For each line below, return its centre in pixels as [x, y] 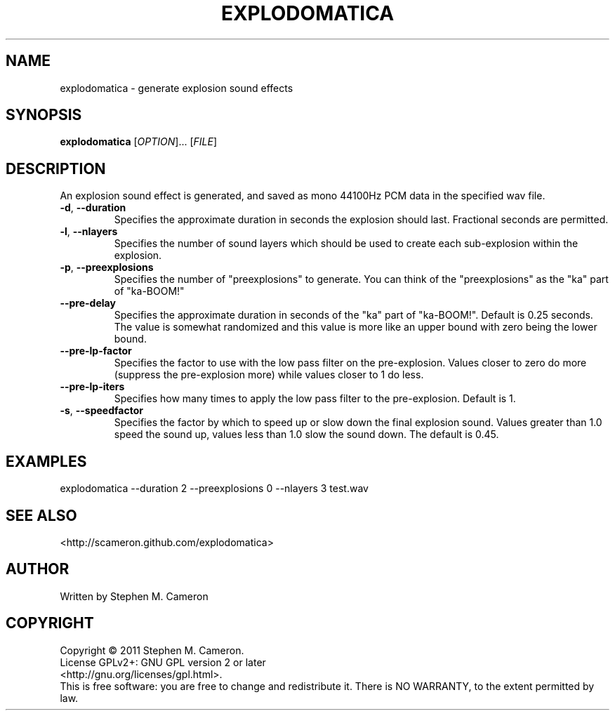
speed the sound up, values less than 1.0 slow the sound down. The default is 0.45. [306, 435]
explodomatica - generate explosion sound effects [177, 88]
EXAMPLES [46, 461]
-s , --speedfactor [101, 411]
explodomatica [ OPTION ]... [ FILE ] [139, 142]
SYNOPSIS [44, 115]
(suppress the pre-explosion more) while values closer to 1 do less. [269, 375]
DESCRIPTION [56, 168]
